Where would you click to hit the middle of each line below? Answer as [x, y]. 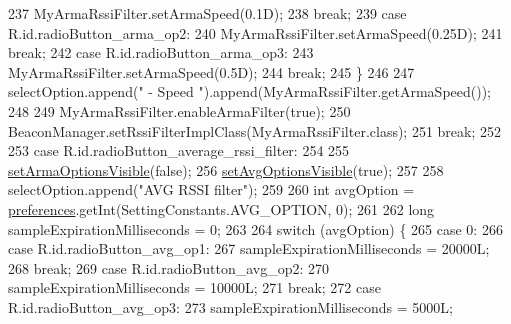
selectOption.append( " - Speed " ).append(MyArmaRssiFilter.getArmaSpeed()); [250, 91]
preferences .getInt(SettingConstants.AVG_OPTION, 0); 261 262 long [221, 208]
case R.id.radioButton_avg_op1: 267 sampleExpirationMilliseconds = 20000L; [249, 248]
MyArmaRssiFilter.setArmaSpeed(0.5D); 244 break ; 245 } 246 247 [211, 71]
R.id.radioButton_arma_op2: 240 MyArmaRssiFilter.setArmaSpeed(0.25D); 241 [255, 32]
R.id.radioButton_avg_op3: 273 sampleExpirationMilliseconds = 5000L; [230, 306]
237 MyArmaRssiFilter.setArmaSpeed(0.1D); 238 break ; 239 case [207, 13]
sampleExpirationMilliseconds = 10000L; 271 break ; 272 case [194, 287]
